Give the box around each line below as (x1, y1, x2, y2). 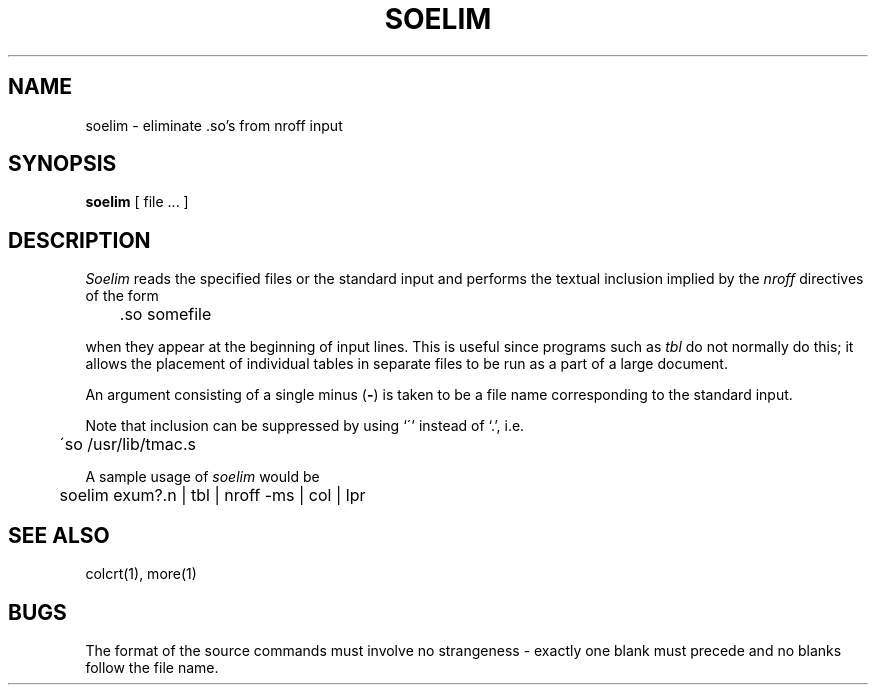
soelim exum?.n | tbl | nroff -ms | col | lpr (59, 485, 366, 506)
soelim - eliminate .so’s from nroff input (85, 116, 343, 134)
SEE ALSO (8, 522, 110, 548)
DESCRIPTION (8, 227, 151, 253)
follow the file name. (85, 658, 219, 676)
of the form (85, 287, 159, 305)
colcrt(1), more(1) (85, 565, 197, 583)
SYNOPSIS (8, 151, 117, 177)
